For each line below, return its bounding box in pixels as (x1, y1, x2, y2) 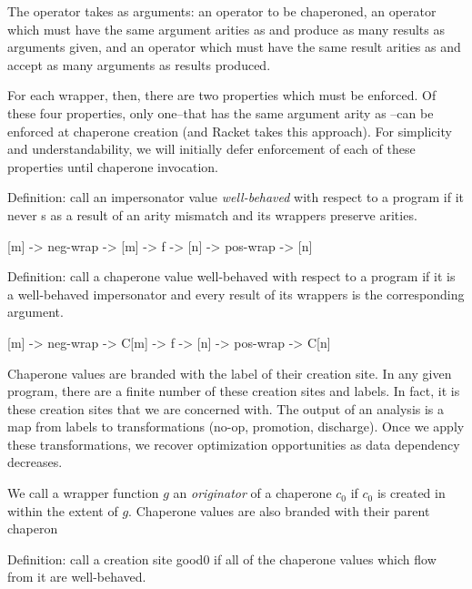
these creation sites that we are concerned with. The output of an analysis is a (7, 399, 445, 418)
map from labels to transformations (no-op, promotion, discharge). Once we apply (7, 417, 465, 436)
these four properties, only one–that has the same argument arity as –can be (7, 103, 434, 122)
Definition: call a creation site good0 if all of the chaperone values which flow (7, 549, 437, 568)
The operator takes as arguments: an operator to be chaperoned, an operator (7, 2, 437, 20)
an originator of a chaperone (173, 483, 332, 503)
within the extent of (7, 501, 118, 520)
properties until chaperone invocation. (7, 157, 219, 176)
